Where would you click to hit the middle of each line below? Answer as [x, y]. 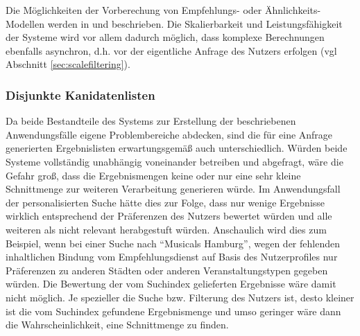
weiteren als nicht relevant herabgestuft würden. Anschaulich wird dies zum [166, 229]
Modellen [25, 23]
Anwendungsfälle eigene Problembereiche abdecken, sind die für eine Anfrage [169, 134]
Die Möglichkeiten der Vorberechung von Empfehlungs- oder [134, 10]
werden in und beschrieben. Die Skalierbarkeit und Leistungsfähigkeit [195, 23]
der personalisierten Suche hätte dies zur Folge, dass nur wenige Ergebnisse [165, 202]
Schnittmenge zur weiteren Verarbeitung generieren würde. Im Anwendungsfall [173, 189]
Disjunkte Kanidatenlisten [80, 95]
